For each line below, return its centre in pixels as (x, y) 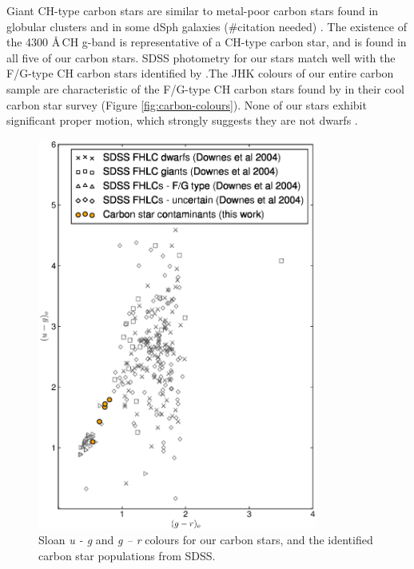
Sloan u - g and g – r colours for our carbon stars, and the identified (206, 540)
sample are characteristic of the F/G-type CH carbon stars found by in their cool (205, 88)
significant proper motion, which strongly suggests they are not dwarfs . (182, 120)
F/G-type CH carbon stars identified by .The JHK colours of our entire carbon (200, 73)
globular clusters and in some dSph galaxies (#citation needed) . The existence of (207, 26)
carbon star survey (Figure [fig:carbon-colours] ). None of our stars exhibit (187, 104)
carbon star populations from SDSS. (127, 555)
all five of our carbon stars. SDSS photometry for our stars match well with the (201, 57)
